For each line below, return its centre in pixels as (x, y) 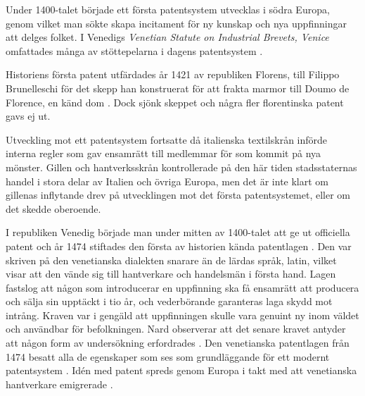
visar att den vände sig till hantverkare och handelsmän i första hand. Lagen (171, 274)
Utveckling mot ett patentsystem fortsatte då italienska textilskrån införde (167, 139)
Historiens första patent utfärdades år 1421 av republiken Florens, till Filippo (173, 74)
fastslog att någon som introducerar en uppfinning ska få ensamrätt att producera (182, 287)
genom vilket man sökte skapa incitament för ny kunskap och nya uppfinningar (176, 23)
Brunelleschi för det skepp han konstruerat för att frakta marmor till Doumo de (178, 88)
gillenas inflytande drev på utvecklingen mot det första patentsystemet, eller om (178, 195)
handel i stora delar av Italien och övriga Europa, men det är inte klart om (167, 181)
